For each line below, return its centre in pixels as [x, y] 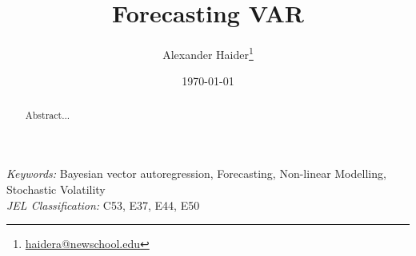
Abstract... [48, 114]
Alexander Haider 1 [208, 53]
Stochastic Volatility [56, 189]
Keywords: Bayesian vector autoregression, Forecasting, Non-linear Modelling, [196, 173]
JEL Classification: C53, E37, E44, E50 [103, 205]
